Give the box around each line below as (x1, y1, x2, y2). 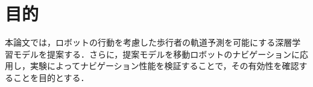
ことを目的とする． (13, 71, 89, 83)
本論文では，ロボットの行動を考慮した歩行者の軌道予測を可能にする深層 (5, 36, 292, 49)
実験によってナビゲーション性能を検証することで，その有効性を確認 (30, 59, 299, 72)
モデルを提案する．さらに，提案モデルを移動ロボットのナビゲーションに (13, 47, 300, 60)
